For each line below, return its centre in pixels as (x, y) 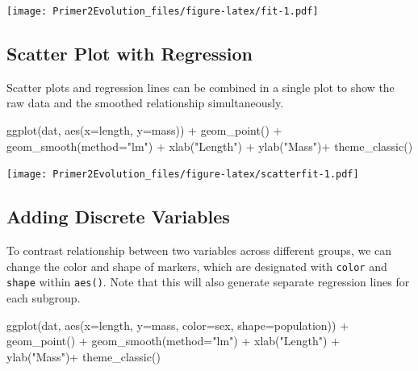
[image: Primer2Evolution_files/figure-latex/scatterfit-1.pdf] (183, 175)
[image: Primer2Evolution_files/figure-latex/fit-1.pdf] (163, 11)
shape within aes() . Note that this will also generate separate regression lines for (208, 282)
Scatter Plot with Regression (130, 54)
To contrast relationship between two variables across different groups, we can (199, 250)
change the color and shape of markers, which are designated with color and (197, 266)
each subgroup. (44, 298)
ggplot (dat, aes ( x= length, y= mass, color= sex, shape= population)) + (178, 325)
